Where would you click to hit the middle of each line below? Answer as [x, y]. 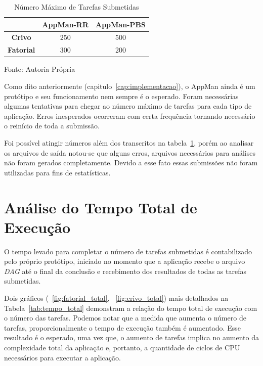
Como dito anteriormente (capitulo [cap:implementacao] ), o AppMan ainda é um [130, 86]
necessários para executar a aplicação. [62, 357]
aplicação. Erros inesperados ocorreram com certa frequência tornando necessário [130, 116]
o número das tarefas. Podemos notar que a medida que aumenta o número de [125, 318]
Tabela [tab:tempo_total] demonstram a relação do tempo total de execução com [131, 308]
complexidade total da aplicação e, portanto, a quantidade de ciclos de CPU [122, 347]
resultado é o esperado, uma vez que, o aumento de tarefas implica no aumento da [131, 337]
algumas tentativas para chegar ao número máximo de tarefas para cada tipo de [128, 106]
